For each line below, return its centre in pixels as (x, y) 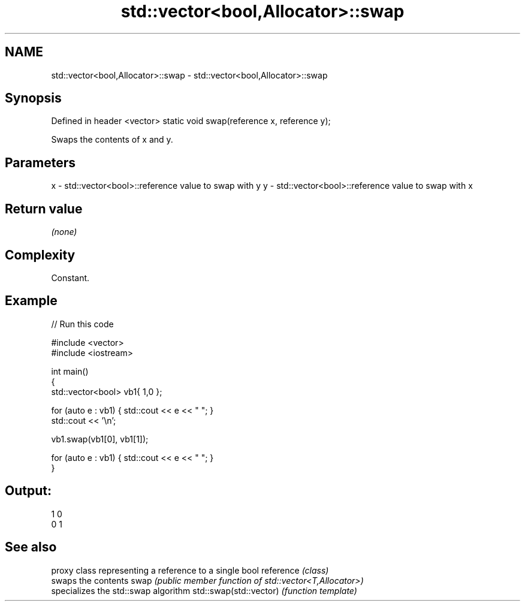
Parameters (40, 162)
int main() (70, 371)
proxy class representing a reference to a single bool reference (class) (190, 570)
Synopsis (33, 98)
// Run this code (82, 324)
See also (31, 547)
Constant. (70, 278)
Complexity (40, 255)
